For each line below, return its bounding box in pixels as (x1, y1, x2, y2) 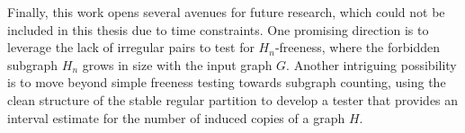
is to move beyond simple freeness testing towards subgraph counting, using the (7, 73, 446, 92)
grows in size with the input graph (82, 55, 273, 74)
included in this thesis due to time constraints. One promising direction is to (7, 20, 429, 39)
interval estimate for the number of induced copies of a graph (7, 108, 345, 127)
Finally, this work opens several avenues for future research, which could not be (7, 3, 445, 21)
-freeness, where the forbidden (274, 38, 440, 57)
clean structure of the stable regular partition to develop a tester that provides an (7, 90, 459, 109)
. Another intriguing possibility (286, 55, 457, 74)
